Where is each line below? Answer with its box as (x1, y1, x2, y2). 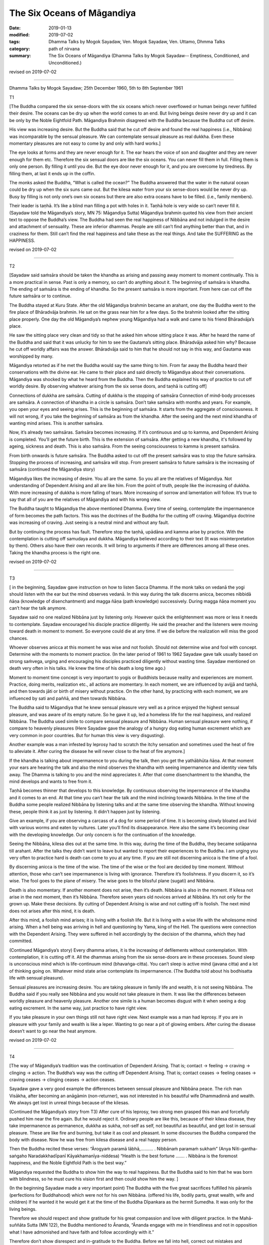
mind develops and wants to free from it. (9, 778, 93, 784)
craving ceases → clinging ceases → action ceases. (9, 1076, 116, 1083)
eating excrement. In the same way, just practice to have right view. (9, 1005, 147, 1011)
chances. (9, 635, 28, 641)
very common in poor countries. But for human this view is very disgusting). (9, 732, 165, 738)
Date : (9, 25, 21, 31)
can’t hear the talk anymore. (9, 605, 67, 611)
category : (9, 45, 30, 52)
